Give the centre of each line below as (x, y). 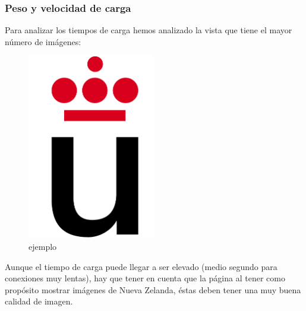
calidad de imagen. (39, 301)
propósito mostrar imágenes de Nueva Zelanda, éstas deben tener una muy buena (153, 289)
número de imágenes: (43, 41)
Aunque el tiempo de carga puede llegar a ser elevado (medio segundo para (141, 266)
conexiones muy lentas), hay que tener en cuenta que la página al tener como (145, 278)
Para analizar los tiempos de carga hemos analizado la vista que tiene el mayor (149, 30)
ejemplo (43, 246)
